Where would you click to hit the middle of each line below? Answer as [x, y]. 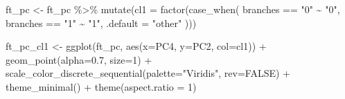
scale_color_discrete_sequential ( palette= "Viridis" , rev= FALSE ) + [148, 73]
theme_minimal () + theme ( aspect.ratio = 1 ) [101, 86]
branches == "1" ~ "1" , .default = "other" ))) [101, 22]
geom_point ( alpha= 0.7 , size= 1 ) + [79, 59]
